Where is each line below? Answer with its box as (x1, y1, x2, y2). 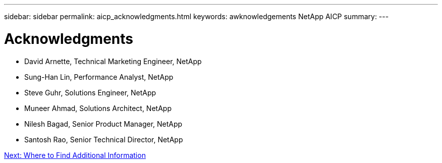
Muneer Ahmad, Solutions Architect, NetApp (24, 103, 172, 113)
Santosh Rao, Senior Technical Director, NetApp (24, 135, 183, 144)
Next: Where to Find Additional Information (4, 150, 146, 159)
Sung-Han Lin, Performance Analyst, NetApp (24, 72, 174, 81)
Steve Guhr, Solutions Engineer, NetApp (24, 88, 156, 97)
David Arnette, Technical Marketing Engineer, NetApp (24, 57, 202, 66)
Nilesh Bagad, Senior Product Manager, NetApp (24, 119, 183, 128)
